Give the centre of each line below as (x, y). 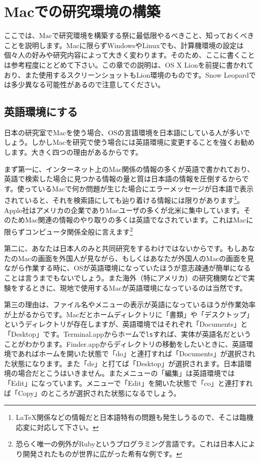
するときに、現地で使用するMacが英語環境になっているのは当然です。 (132, 287)
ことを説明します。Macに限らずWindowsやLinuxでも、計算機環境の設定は (124, 45)
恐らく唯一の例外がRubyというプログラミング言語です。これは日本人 (128, 444)
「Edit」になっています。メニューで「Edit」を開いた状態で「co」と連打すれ (128, 383)
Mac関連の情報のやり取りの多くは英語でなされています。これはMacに (139, 220)
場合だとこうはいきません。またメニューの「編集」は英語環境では (126, 373)
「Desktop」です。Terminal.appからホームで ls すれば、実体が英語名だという (127, 333)
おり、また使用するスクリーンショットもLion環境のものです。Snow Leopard (126, 74)
